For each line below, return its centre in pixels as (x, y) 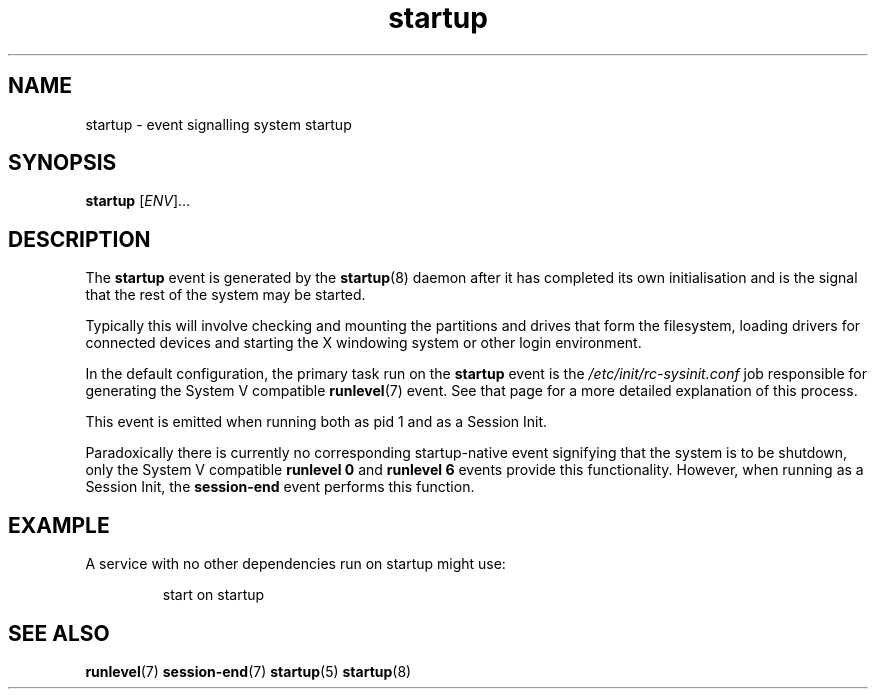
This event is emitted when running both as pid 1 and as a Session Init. (316, 422)
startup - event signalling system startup (218, 124)
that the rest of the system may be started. (225, 295)
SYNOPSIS (62, 163)
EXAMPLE (59, 525)
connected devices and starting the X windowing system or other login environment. (363, 343)
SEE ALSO (59, 633)
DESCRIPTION (79, 239)
